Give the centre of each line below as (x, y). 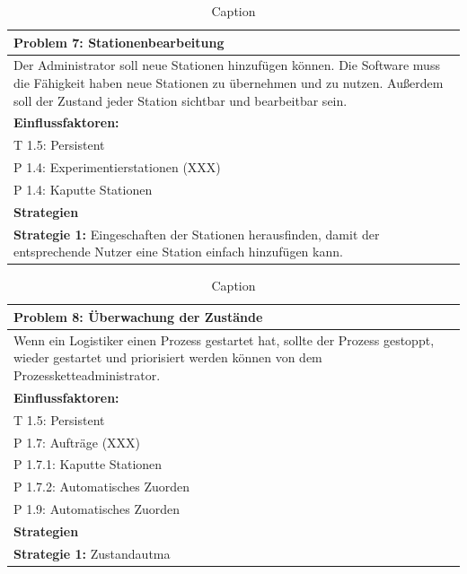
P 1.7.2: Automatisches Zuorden (101, 487)
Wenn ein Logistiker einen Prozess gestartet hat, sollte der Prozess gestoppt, (224, 339)
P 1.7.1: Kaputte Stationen (88, 464)
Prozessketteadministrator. (87, 375)
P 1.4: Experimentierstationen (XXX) (117, 167)
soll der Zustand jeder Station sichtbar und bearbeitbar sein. (181, 100)
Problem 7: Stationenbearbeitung (119, 42)
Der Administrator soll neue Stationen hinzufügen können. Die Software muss (227, 65)
